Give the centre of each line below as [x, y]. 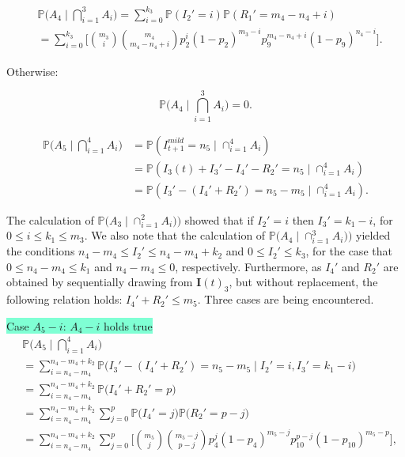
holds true [128, 325]
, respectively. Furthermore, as [248, 266]
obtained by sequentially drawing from [100, 282]
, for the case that [349, 251]
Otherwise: [32, 71]
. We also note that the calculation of [175, 235]
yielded [373, 235]
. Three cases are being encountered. [286, 299]
